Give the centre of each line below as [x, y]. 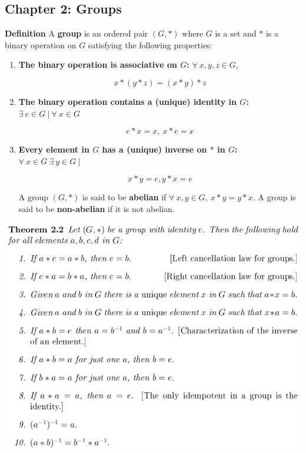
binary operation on [41, 44]
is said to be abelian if [124, 197]
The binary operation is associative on [98, 65]
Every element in [54, 149]
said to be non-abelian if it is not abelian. [97, 208]
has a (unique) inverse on [154, 149]
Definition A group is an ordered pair [76, 33]
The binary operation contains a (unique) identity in [127, 101]
